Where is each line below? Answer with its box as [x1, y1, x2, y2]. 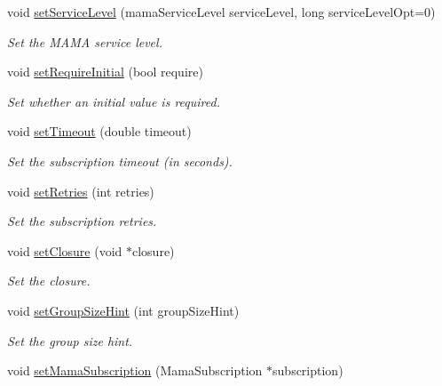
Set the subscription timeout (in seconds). [7, 151, 233, 170]
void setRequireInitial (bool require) [7, 62, 203, 81]
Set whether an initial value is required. [7, 92, 220, 110]
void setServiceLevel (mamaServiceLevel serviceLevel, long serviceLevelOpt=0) [7, 3, 436, 20]
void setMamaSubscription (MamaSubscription [7, 361, 263, 380]
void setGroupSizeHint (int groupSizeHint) [7, 301, 240, 319]
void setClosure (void [7, 241, 122, 260]
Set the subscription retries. [7, 212, 157, 230]
